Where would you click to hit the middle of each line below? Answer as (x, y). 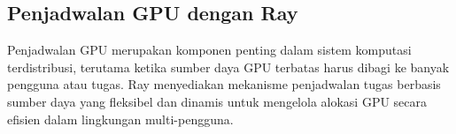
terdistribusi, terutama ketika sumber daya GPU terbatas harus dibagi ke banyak (228, 67)
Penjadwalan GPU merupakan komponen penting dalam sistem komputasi (209, 50)
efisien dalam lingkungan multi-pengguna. (120, 119)
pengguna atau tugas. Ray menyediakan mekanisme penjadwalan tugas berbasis (224, 84)
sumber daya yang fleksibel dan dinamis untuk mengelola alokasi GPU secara (217, 101)
